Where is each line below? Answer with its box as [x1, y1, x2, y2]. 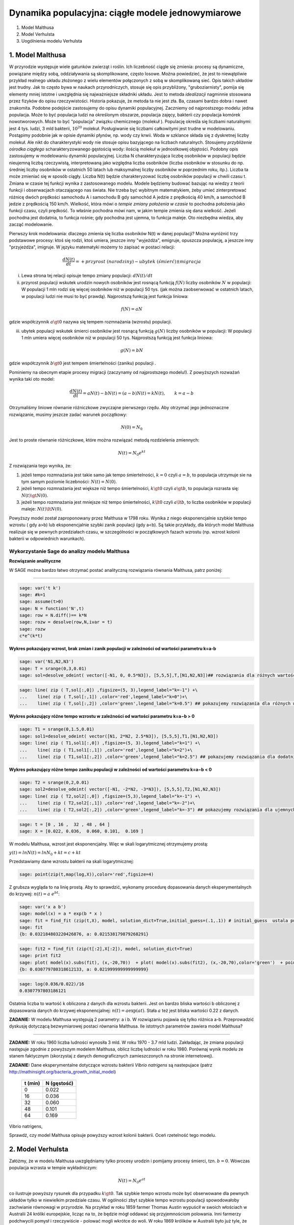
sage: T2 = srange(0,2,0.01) [19, 780, 90, 785]
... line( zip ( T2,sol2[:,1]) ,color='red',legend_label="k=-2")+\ [19, 800, 196, 806]
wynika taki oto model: [9, 376, 55, 382]
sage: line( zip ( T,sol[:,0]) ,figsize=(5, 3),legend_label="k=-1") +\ [19, 687, 198, 693]
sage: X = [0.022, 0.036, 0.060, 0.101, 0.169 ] [19, 829, 144, 834]
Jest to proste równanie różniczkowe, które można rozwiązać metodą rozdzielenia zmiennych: [9, 437, 199, 443]
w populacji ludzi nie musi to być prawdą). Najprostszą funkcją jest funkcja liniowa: [21, 293, 189, 299]
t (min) [24, 1079, 40, 1086]
